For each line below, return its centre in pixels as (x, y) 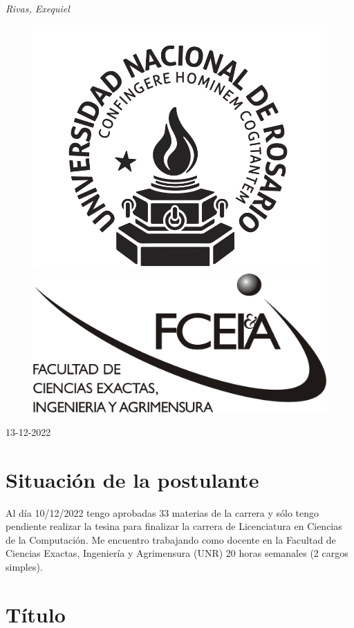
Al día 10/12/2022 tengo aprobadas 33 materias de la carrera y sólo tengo (162, 512)
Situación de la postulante (132, 479)
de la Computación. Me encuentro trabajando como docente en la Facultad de (171, 539)
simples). (24, 567)
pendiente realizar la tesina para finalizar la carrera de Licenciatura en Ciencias (174, 526)
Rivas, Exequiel (38, 8)
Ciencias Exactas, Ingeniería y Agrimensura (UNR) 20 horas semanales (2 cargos (177, 553)
